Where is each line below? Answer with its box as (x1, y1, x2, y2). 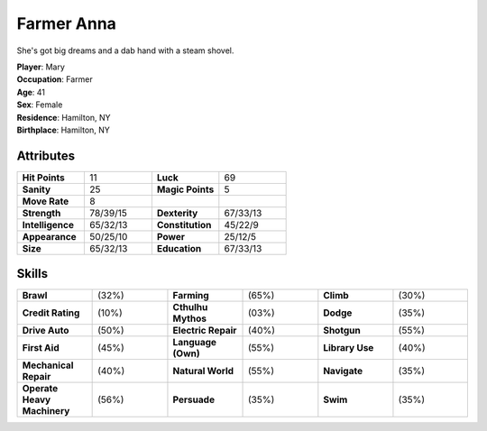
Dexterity (156, 206, 198, 219)
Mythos (172, 312, 207, 325)
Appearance (22, 230, 77, 243)
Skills (16, 266, 49, 281)
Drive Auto (22, 325, 69, 337)
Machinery (22, 405, 70, 417)
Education (156, 242, 202, 254)
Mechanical (22, 359, 74, 371)
